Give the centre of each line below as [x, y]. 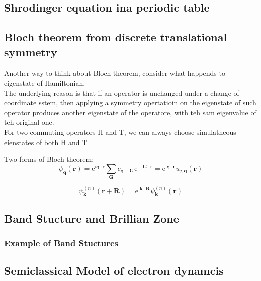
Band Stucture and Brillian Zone [92, 218]
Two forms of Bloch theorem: [49, 159]
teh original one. [29, 122]
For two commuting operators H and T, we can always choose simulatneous [120, 132]
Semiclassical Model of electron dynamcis [114, 271]
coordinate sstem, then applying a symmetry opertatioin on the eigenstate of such [130, 102]
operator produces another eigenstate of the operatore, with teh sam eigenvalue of [130, 112]
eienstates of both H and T [46, 142]
